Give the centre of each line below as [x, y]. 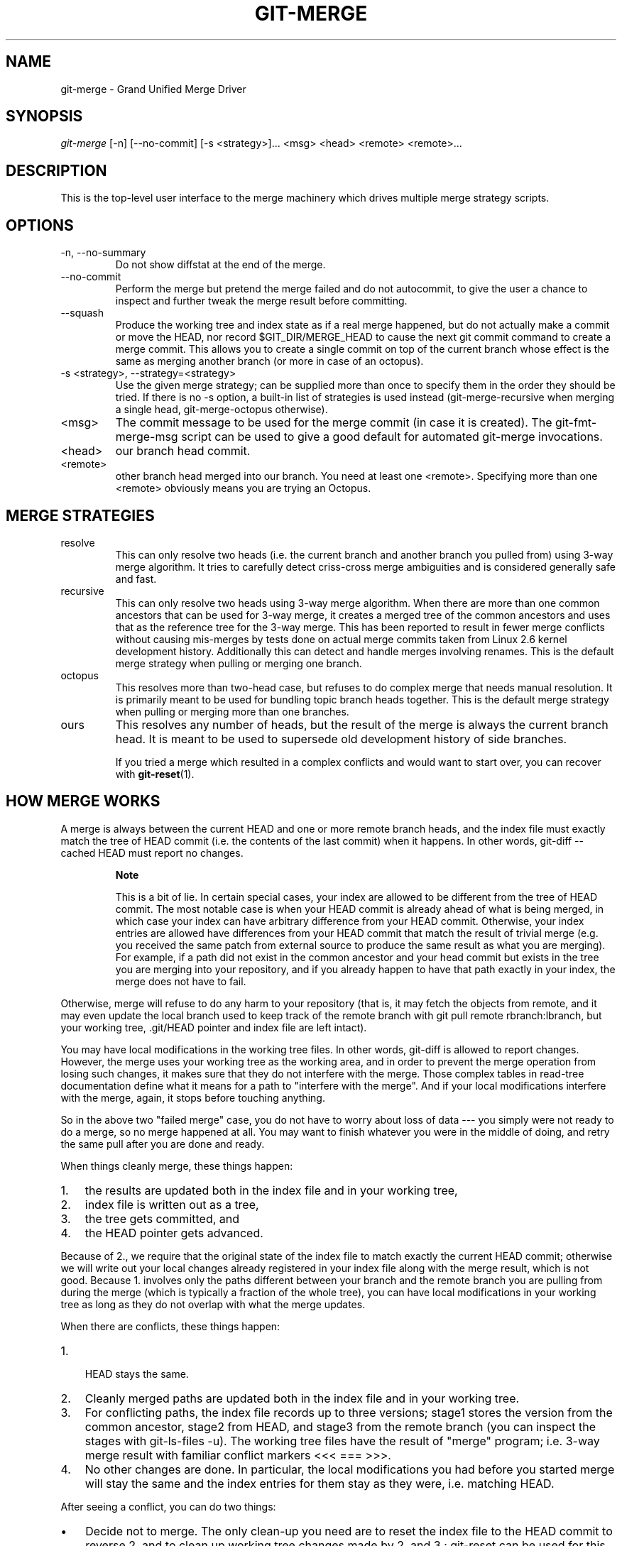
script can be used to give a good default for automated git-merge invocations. [392, 437]
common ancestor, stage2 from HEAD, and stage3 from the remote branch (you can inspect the [340, 1426]
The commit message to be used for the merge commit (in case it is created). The [334, 423]
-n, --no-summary [103, 253]
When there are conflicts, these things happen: [170, 1326]
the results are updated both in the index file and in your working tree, [271, 1190]
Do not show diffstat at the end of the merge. [220, 265]
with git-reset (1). [155, 774]
